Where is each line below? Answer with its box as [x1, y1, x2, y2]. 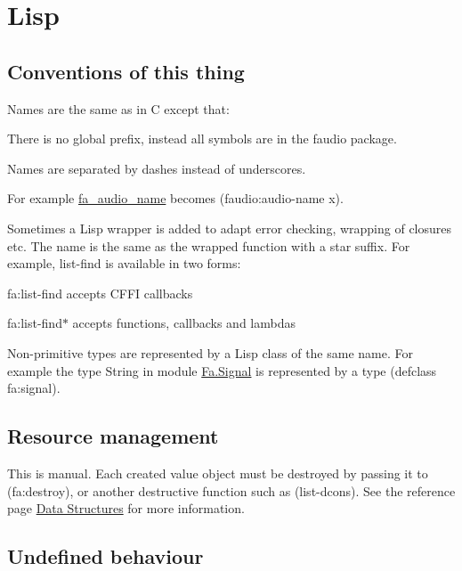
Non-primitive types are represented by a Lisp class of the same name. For [7, 343, 413, 362]
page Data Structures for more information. [7, 499, 245, 518]
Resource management [7, 422, 219, 450]
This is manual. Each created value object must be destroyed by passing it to [7, 463, 428, 482]
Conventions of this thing [7, 57, 245, 85]
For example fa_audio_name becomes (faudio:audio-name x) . [7, 189, 344, 208]
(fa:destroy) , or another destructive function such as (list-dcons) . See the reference [7, 481, 456, 500]
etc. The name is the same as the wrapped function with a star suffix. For [7, 236, 410, 255]
